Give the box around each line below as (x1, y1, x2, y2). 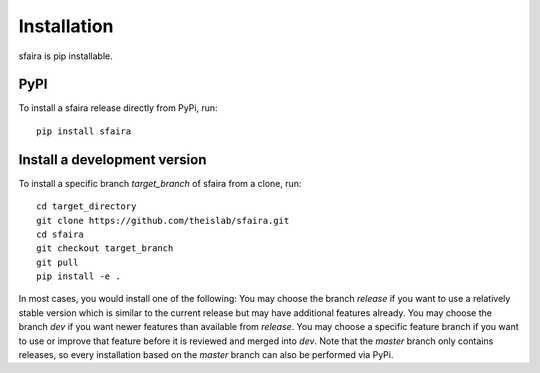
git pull (36, 256, 79, 268)
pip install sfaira (36, 125, 132, 137)
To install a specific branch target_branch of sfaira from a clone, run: (18, 177, 302, 189)
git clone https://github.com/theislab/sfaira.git (36, 215, 290, 226)
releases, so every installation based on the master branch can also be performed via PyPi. (18, 349, 394, 361)
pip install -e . (36, 271, 121, 282)
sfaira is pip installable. (18, 50, 114, 62)
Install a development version (18, 151, 207, 168)
